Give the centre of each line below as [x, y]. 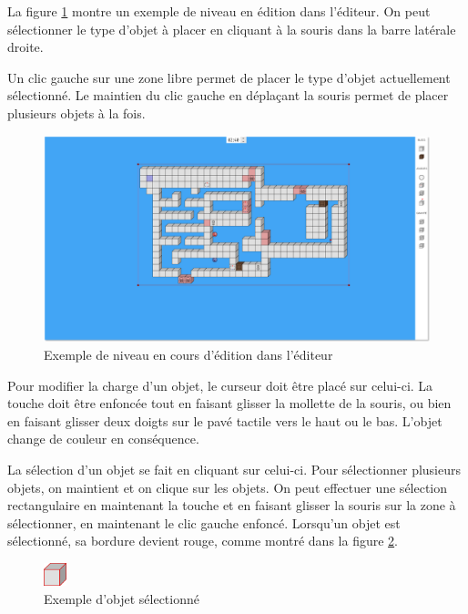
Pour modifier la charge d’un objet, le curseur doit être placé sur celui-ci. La [220, 385]
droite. [25, 47]
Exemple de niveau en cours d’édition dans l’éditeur [188, 355]
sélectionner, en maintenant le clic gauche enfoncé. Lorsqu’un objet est [204, 522]
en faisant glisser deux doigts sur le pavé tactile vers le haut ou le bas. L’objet [225, 420]
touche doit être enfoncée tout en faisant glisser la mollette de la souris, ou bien [229, 403]
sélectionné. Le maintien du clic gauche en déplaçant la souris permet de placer [228, 95]
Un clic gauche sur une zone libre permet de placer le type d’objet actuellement [229, 77]
